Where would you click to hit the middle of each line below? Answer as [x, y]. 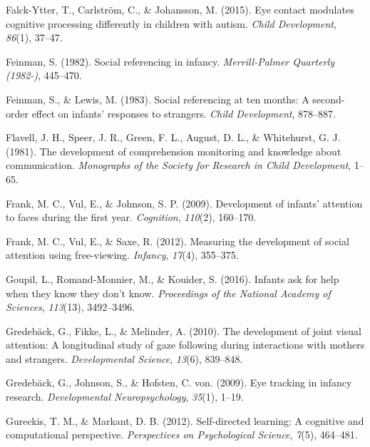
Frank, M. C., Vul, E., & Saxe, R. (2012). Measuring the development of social [178, 241]
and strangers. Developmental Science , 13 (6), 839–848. [124, 358]
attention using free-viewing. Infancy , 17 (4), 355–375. [122, 255]
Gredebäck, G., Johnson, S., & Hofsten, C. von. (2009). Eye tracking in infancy [179, 382]
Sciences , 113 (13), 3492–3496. [71, 307]
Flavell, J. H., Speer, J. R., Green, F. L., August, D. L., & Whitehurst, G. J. [173, 137]
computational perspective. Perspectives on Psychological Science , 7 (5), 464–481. [182, 435]
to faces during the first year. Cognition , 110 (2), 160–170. [131, 217]
